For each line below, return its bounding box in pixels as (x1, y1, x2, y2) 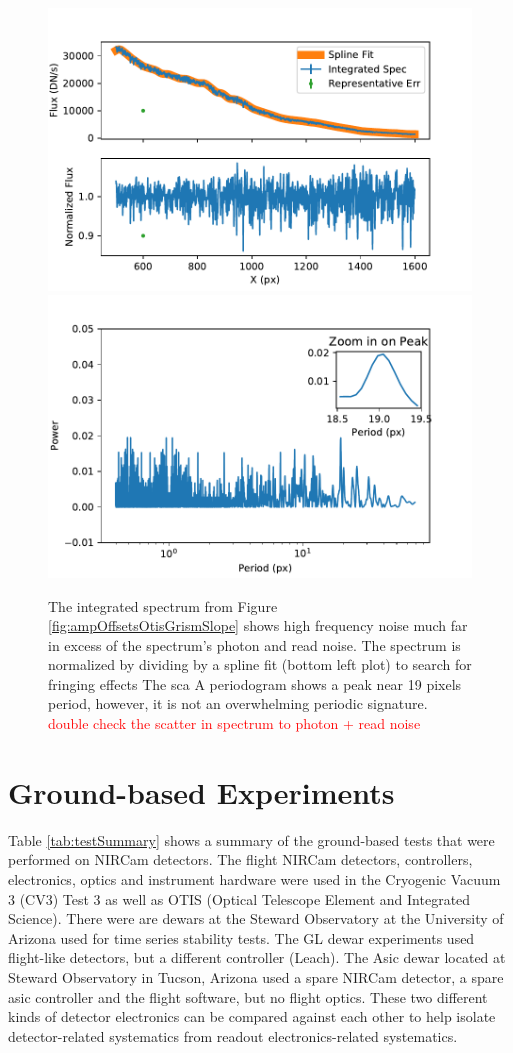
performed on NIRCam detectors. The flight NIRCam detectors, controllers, (8, 849, 473, 870)
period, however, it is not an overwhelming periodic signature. (48, 693, 428, 714)
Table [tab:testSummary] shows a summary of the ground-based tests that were (8, 829, 495, 850)
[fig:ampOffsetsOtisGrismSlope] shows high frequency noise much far (48, 615, 468, 636)
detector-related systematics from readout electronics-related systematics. (8, 1025, 458, 1046)
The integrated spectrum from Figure (48, 595, 278, 616)
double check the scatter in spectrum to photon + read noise (48, 713, 421, 734)
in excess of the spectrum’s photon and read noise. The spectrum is (48, 634, 461, 655)
